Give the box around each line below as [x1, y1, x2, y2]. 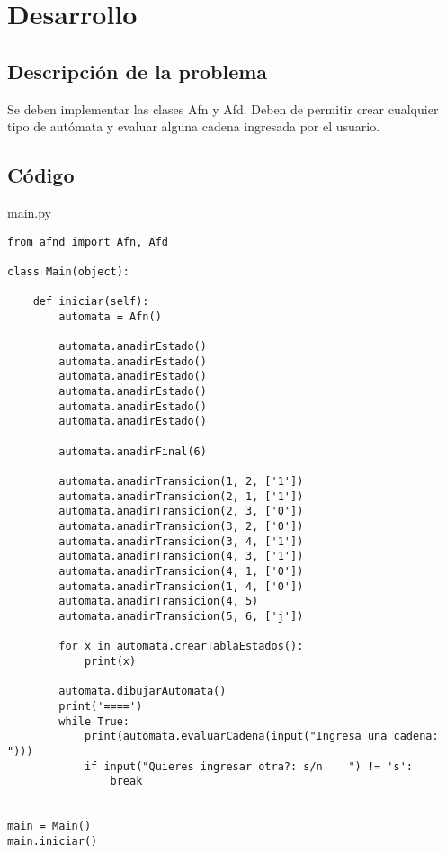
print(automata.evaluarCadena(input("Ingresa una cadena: [84, 730, 439, 743]
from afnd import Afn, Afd [7, 235, 168, 248]
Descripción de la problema [7, 57, 268, 85]
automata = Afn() [58, 310, 162, 323]
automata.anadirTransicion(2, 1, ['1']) [58, 489, 304, 503]
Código [7, 161, 75, 189]
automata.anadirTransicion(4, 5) [58, 595, 259, 608]
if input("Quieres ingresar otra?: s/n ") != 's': [84, 759, 414, 773]
